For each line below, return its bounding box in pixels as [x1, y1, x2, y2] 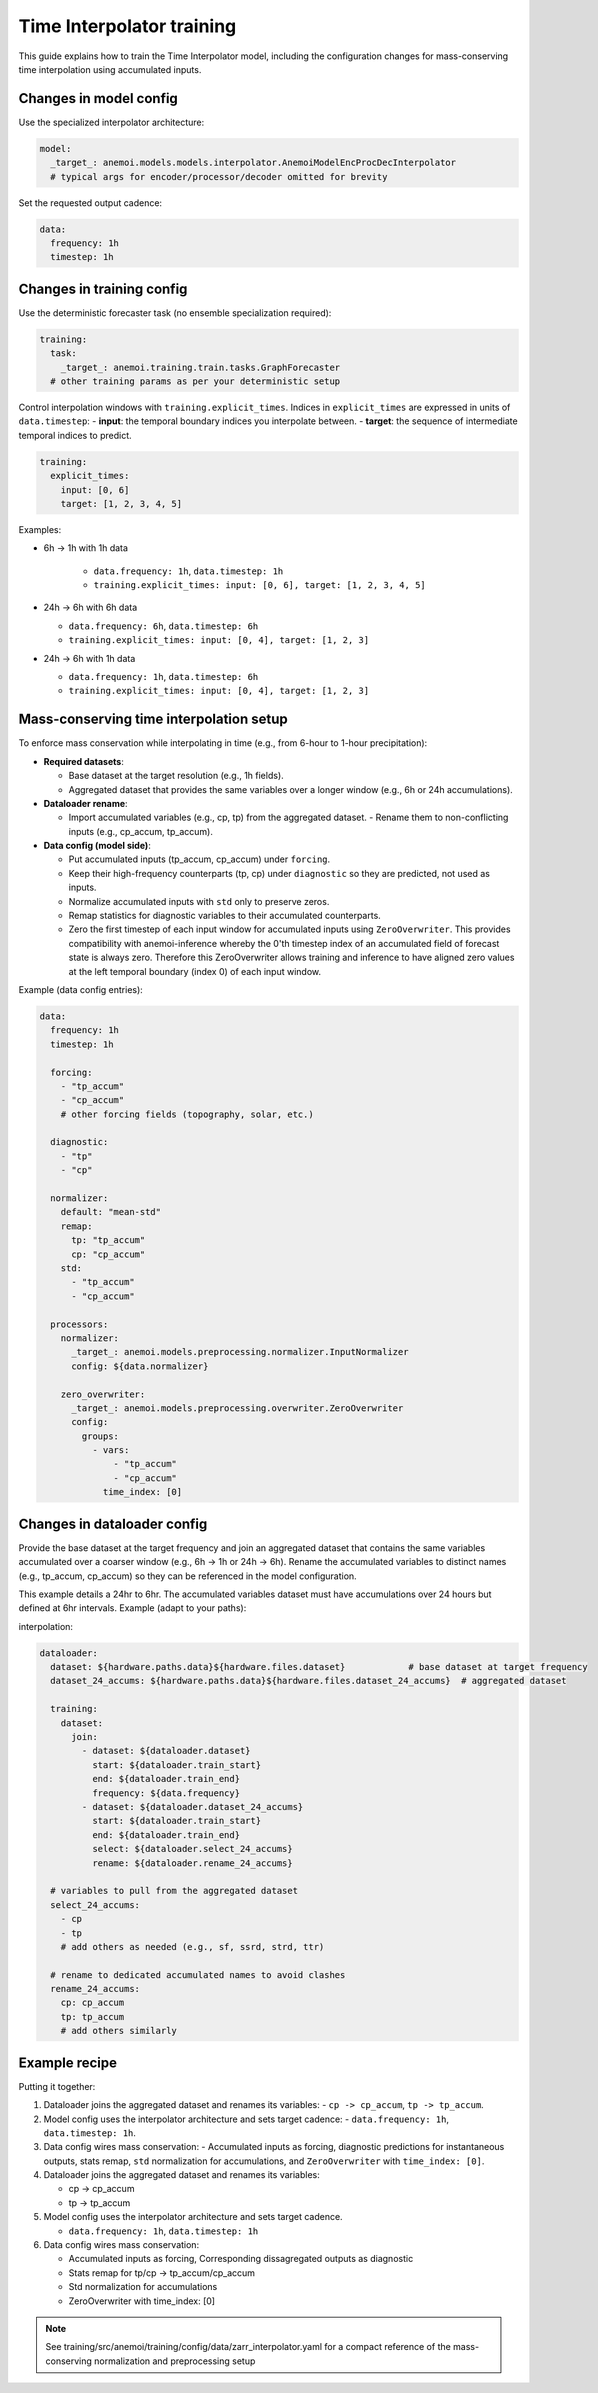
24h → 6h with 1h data [43, 652, 136, 664]
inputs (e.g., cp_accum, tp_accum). [68, 825, 214, 837]
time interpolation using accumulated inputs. [18, 63, 202, 75]
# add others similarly [60, 2025, 177, 2037]
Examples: [18, 523, 62, 535]
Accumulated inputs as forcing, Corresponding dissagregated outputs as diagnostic [68, 2253, 414, 2265]
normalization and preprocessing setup [93, 2355, 256, 2367]
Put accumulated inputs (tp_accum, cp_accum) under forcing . [68, 853, 331, 865]
